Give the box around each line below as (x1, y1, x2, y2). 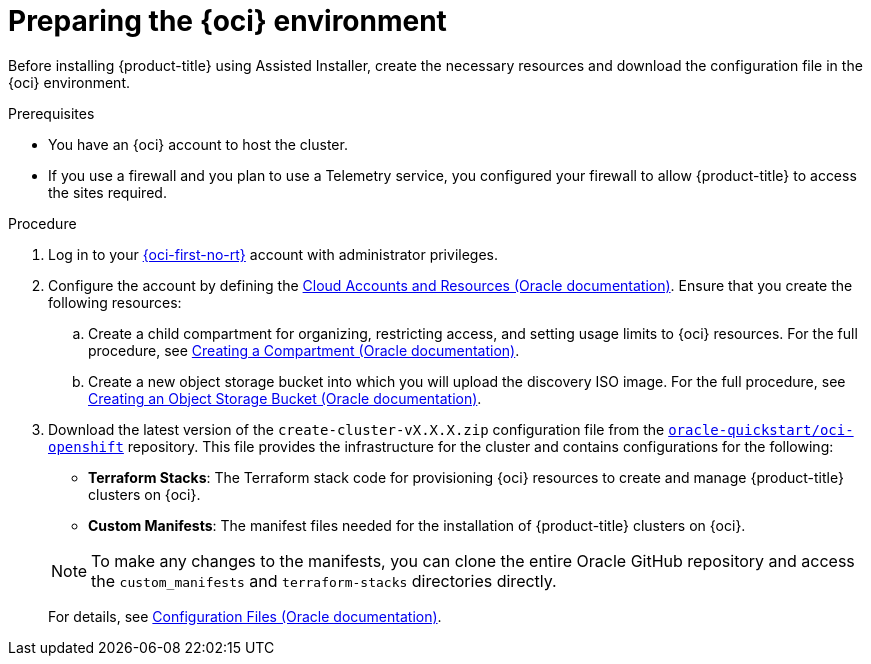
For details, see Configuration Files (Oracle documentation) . (48, 607, 442, 625)
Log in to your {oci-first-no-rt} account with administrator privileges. (48, 245, 498, 263)
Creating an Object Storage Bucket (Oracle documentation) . (88, 389, 482, 407)
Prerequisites (8, 104, 95, 122)
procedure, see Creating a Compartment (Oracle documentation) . (88, 341, 520, 359)
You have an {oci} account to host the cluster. (48, 135, 348, 153)
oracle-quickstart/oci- (668, 421, 854, 438)
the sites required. (48, 183, 167, 201)
